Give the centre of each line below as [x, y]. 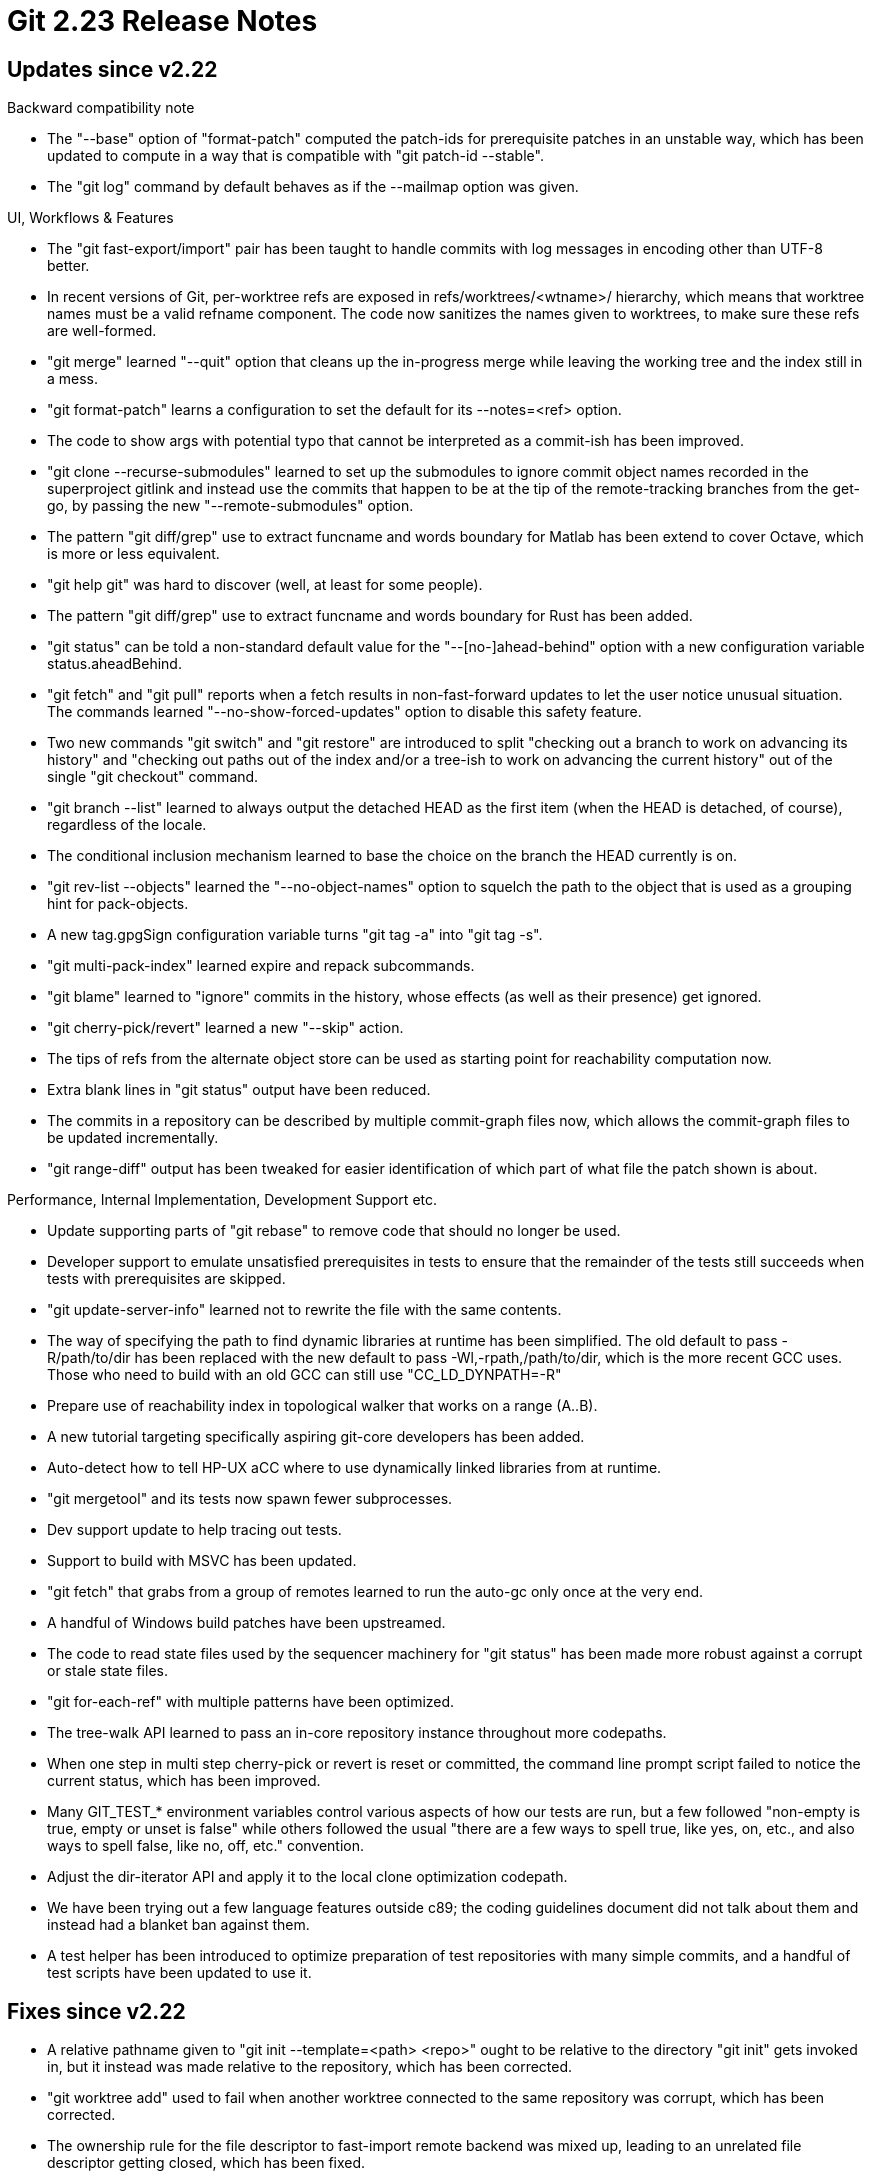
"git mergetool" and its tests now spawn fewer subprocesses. [250, 1499]
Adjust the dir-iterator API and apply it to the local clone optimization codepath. [307, 1877]
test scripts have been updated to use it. [179, 1973]
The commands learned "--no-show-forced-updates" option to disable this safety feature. [344, 712]
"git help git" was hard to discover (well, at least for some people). [265, 585]
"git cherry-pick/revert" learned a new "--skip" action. [225, 1028]
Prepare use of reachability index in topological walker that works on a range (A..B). [322, 1406]
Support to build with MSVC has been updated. [202, 1561]
